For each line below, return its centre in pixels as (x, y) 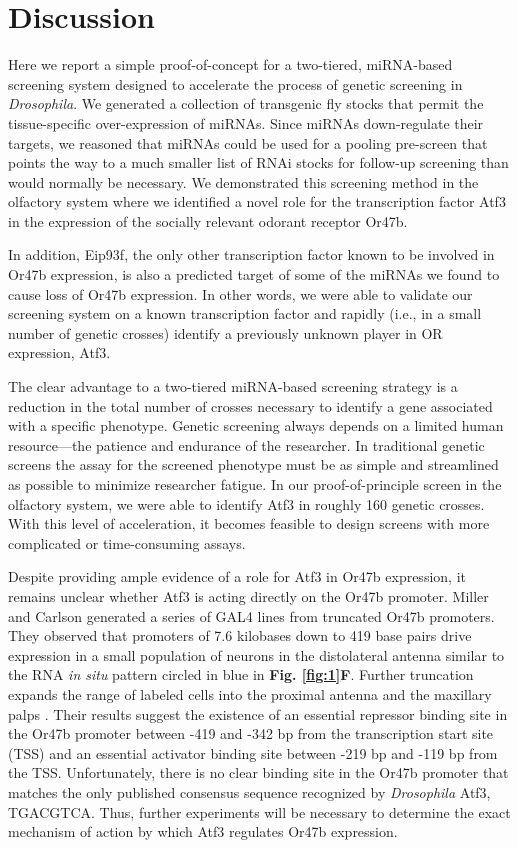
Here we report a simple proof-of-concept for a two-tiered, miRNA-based (230, 64)
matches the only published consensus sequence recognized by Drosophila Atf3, (249, 791)
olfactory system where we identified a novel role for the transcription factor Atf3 (257, 201)
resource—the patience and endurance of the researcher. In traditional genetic (246, 444)
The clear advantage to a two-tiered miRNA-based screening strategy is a (233, 386)
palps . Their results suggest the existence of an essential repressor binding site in (258, 713)
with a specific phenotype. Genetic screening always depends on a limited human (256, 425)
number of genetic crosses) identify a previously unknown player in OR (225, 332)
